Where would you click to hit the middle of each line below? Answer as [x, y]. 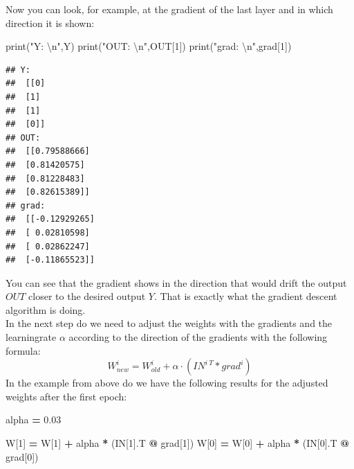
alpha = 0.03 [34, 419]
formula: [23, 350]
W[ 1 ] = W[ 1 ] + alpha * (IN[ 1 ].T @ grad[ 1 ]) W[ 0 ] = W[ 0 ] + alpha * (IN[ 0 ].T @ [177, 443]
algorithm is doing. [46, 309]
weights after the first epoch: [66, 396]
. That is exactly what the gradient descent [245, 296]
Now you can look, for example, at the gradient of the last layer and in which [169, 9]
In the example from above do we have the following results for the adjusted [167, 383]
